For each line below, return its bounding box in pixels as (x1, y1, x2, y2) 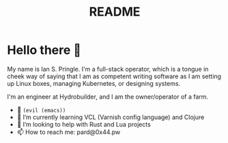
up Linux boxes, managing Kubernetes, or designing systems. (7, 79, 181, 87)
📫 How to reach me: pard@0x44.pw (16, 127, 121, 136)
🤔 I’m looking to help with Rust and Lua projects (16, 120, 152, 128)
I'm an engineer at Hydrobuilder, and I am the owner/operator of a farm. (7, 93, 209, 101)
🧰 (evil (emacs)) (16, 106, 66, 114)
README (89, 4, 141, 20)
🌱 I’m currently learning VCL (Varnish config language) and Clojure (16, 113, 205, 121)
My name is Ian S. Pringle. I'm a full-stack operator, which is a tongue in (7, 65, 209, 73)
